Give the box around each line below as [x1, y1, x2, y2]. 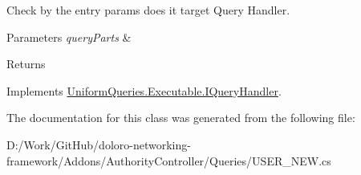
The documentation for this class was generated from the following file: [6, 109, 355, 126]
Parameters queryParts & [6, 28, 132, 45]
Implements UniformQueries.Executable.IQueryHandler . [6, 82, 282, 99]
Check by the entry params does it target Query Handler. [6, 2, 290, 18]
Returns [6, 55, 46, 72]
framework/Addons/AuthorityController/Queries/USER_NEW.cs [6, 152, 331, 169]
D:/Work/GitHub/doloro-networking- [6, 136, 191, 153]
